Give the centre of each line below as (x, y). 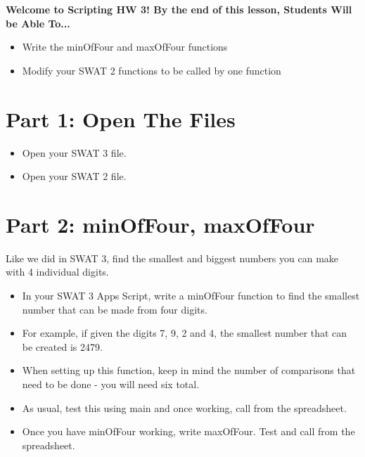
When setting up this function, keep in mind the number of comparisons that (189, 370)
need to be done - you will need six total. (111, 384)
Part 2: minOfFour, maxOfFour (160, 224)
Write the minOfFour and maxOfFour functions (125, 47)
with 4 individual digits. (57, 272)
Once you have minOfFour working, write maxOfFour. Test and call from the (188, 431)
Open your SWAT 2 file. (74, 176)
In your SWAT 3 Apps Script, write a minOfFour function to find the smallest (191, 295)
